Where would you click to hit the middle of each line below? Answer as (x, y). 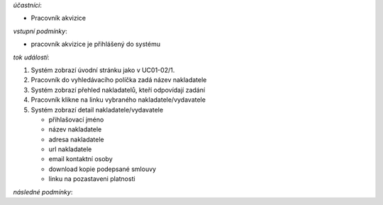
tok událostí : (31, 57)
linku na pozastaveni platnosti (92, 179)
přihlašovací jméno (76, 119)
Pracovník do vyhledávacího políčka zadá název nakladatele (119, 80)
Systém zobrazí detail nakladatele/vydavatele (97, 110)
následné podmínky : (43, 192)
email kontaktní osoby (81, 159)
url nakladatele (70, 149)
